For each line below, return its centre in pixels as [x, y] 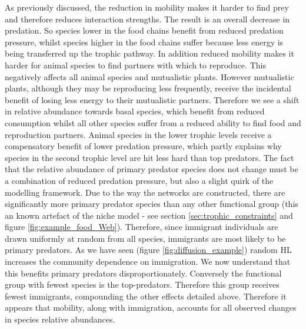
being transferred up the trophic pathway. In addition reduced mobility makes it [149, 53]
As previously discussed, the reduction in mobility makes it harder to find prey [147, 7]
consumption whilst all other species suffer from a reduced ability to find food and [153, 122]
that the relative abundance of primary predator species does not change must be [152, 169]
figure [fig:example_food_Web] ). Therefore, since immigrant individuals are [142, 227]
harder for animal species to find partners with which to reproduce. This [135, 65]
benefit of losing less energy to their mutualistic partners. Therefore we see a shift [152, 99]
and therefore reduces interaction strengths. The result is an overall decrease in [147, 19]
